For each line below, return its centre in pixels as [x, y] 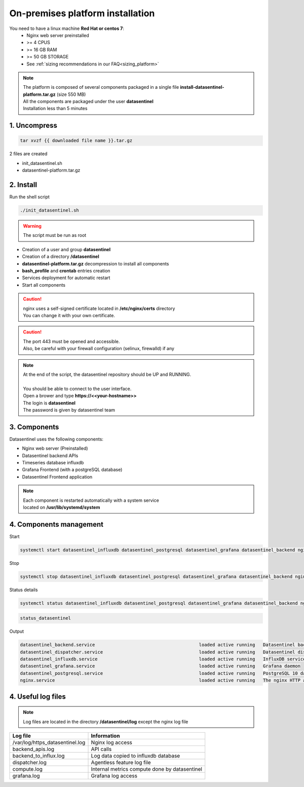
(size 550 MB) [71, 94]
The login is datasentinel [49, 403]
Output [16, 631]
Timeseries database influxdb [53, 462]
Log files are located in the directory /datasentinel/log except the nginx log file [106, 722]
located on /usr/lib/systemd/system [62, 507]
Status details [24, 590]
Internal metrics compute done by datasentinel [147, 769]
